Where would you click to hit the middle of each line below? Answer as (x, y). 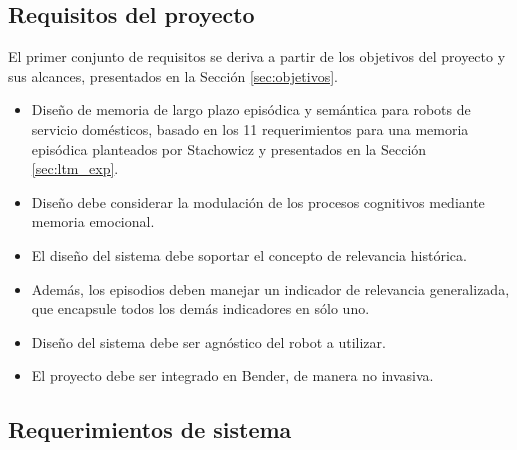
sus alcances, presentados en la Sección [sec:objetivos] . (173, 75)
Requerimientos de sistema (150, 429)
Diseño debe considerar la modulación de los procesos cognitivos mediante (258, 201)
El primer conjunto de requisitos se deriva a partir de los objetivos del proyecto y (257, 56)
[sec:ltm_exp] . (75, 168)
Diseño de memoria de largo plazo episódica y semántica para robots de (251, 109)
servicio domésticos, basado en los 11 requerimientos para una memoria (250, 128)
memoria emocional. (93, 221)
